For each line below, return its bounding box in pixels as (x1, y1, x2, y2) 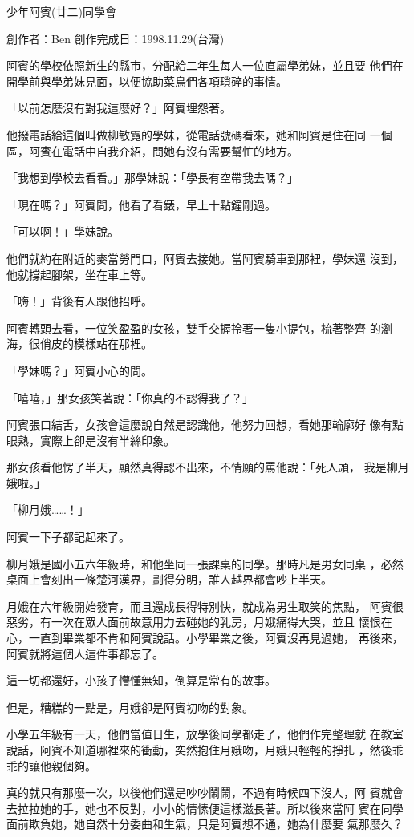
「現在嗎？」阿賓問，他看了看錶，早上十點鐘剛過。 (6, 196, 276, 212)
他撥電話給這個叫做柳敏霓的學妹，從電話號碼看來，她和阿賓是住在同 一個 (6, 126, 392, 143)
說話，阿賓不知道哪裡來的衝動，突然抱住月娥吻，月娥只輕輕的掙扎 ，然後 (6, 742, 392, 758)
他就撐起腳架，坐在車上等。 (6, 265, 152, 282)
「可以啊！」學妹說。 (6, 223, 119, 240)
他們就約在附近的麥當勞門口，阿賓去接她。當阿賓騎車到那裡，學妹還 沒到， (6, 249, 404, 266)
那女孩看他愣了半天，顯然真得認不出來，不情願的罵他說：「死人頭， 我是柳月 (6, 459, 409, 475)
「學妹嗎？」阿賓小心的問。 (6, 362, 152, 378)
